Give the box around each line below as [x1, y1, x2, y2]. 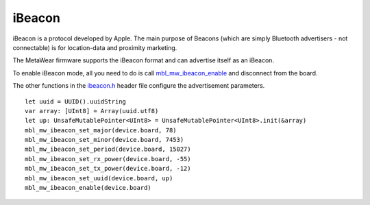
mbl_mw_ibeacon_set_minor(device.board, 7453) [25, 136, 184, 144]
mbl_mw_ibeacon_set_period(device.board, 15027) [25, 145, 191, 154]
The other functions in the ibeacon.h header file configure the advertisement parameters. [12, 82, 265, 90]
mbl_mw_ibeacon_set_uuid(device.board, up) [25, 174, 173, 182]
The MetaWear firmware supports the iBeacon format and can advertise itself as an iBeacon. [12, 56, 274, 64]
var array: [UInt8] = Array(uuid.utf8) [25, 107, 159, 114]
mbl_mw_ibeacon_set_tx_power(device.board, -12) [25, 165, 191, 173]
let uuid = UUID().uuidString [25, 97, 127, 106]
